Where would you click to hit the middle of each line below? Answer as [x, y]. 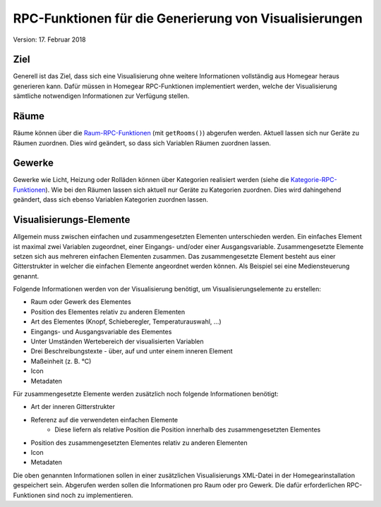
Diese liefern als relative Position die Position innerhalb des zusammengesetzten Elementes [188, 429]
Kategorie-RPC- [314, 180]
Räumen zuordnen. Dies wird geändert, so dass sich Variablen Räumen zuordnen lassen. [142, 143]
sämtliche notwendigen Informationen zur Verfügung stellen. [101, 96]
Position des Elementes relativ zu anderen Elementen [108, 312]
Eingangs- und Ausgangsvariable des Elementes [101, 331]
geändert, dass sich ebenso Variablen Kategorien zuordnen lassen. [110, 200]
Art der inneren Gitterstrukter [73, 407]
